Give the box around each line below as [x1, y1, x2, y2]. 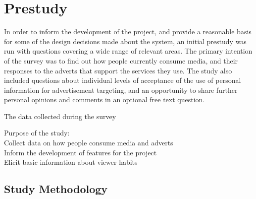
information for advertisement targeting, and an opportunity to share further [4, 84, 238, 95]
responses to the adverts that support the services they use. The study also [4, 65, 232, 75]
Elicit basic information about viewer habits [4, 157, 138, 167]
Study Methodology [4, 181, 108, 197]
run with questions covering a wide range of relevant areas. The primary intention [4, 46, 253, 56]
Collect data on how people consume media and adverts [4, 137, 173, 148]
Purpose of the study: [4, 128, 70, 138]
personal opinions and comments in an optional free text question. [4, 94, 205, 105]
